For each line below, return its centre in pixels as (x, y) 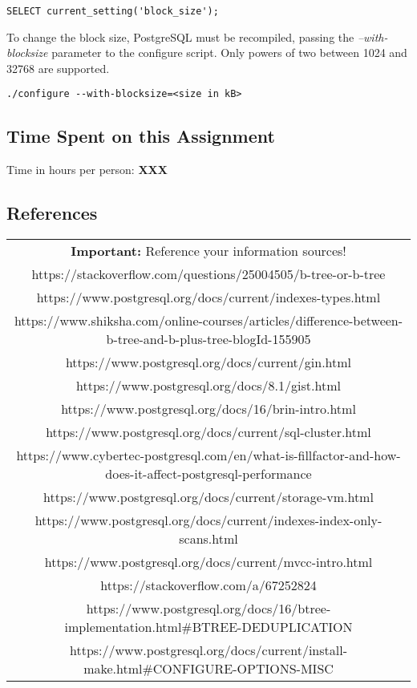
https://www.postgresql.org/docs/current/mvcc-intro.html (208, 562)
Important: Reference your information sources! (208, 251)
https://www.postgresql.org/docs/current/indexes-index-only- (208, 520)
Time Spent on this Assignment (141, 136)
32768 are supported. (58, 68)
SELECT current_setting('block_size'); (113, 11)
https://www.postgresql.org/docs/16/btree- (208, 609)
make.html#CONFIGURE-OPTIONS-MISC (208, 669)
